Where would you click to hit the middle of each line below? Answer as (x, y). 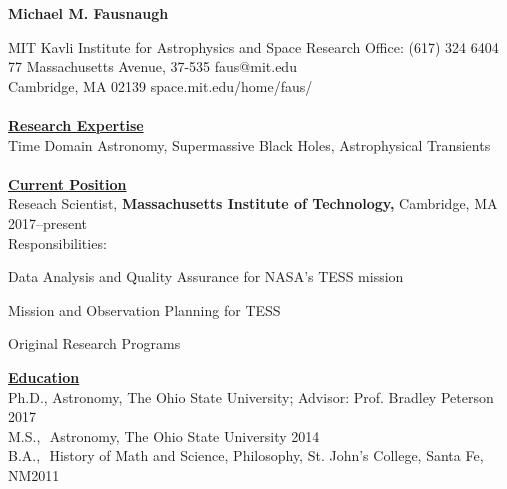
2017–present (48, 222)
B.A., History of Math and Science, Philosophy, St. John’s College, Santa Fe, (246, 455)
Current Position (67, 183)
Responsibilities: (57, 242)
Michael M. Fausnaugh (88, 13)
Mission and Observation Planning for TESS (144, 309)
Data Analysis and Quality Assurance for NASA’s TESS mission (206, 276)
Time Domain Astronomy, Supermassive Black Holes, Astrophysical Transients (249, 144)
